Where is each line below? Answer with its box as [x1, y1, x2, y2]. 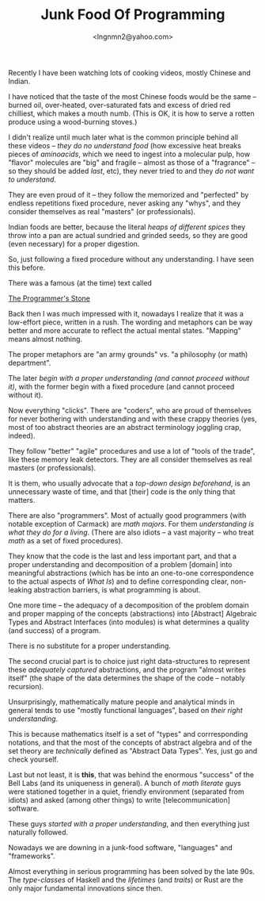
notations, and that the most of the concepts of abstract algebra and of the [8, 738, 252, 747]
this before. [8, 263, 46, 272]
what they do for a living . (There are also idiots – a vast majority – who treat [8, 527, 255, 537]
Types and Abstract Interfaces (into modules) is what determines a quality [8, 617, 250, 627]
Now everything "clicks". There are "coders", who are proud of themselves [8, 405, 252, 415]
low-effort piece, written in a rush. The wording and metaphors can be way [8, 317, 253, 327]
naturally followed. [8, 827, 69, 837]
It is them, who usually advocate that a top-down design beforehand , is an [8, 478, 251, 488]
